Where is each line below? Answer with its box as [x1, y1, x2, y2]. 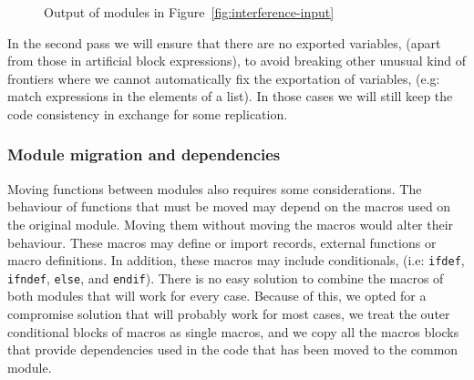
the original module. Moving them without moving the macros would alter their [7, 214, 454, 233]
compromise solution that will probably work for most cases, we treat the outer [7, 304, 450, 324]
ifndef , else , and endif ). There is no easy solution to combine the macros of [7, 268, 444, 287]
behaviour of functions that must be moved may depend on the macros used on [7, 197, 451, 216]
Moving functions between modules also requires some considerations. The [7, 179, 422, 198]
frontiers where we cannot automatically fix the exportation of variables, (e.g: [7, 68, 440, 87]
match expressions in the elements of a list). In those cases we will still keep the [7, 87, 453, 106]
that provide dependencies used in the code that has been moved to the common [7, 340, 459, 359]
